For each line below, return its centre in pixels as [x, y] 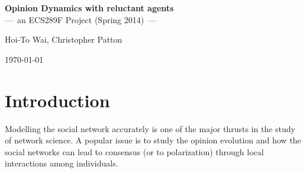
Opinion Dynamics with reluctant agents [89, 8]
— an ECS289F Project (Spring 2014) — [81, 19]
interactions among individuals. [62, 163]
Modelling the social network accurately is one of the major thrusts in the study [150, 128]
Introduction [57, 100]
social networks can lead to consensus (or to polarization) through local [134, 151]
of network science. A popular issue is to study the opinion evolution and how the [153, 140]
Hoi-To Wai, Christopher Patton [64, 39]
